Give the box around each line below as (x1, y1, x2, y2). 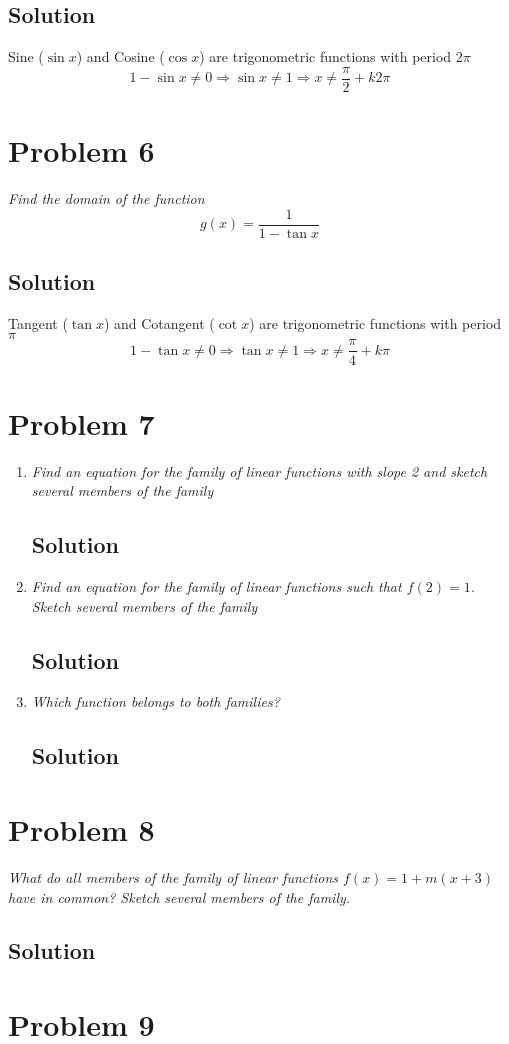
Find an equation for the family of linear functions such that (31, 576, 402, 597)
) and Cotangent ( (103, 312, 215, 333)
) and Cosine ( (76, 46, 165, 67)
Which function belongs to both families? (31, 691, 280, 712)
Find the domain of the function (8, 187, 205, 208)
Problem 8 (8, 808, 155, 849)
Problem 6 (8, 130, 155, 171)
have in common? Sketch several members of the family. (8, 886, 351, 907)
